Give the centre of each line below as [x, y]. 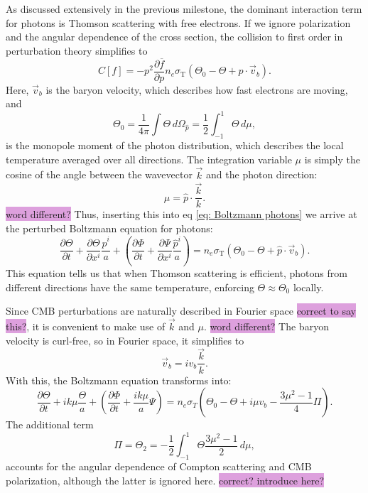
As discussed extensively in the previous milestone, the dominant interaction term [184, 9]
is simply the [332, 159]
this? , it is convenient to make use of [86, 326]
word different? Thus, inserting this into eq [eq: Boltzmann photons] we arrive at [182, 214]
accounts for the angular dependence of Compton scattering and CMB [159, 466]
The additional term [50, 424]
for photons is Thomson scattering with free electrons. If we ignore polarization [178, 22]
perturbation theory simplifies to [77, 50]
